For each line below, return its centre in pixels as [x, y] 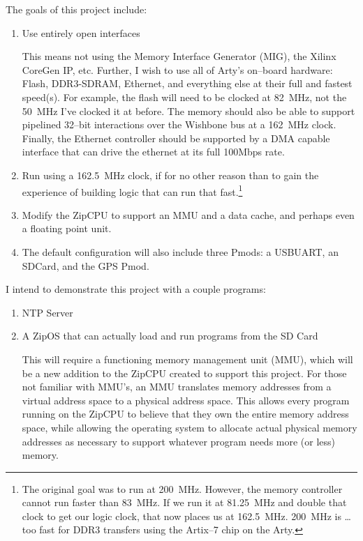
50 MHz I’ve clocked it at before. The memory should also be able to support [188, 111]
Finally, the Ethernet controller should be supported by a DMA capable [176, 138]
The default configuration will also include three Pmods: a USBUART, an [180, 251]
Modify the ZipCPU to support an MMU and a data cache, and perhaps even [188, 214]
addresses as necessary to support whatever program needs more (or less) [179, 441]
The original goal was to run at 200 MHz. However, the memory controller [182, 488]
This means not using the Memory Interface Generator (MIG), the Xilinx [179, 56]
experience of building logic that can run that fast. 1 [132, 190]
